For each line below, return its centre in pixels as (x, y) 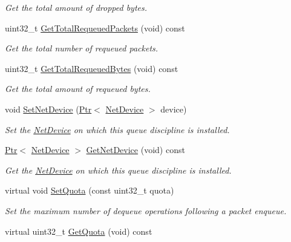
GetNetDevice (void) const (136, 150)
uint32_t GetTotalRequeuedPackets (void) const (95, 28)
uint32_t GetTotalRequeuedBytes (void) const (92, 68)
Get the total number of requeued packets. (82, 48)
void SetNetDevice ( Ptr (48, 109)
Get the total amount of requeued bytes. (78, 89)
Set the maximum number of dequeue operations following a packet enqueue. (146, 210)
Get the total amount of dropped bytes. (76, 7)
